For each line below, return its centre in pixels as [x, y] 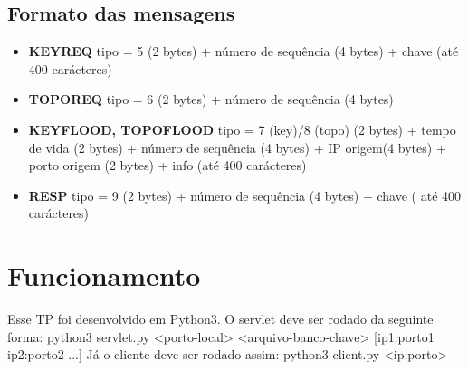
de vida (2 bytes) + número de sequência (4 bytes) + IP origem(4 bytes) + [237, 147]
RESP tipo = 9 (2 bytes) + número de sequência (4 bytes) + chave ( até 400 [245, 195]
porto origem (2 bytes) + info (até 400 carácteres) [167, 165]
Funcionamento [104, 275]
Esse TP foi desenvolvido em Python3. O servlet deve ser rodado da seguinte [220, 319]
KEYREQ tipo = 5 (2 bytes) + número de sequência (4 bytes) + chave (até [244, 51]
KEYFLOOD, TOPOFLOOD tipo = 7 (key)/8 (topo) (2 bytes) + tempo [242, 129]
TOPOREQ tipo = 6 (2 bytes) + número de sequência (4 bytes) [211, 99]
